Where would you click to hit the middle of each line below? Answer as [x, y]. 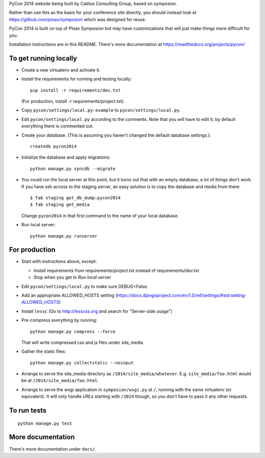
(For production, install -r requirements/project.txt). [73, 101]
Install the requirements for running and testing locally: [77, 79]
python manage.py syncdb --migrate [73, 169]
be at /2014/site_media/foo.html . [60, 381]
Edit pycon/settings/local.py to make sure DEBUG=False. [85, 286]
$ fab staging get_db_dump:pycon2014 [76, 198]
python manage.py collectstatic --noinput [82, 363]
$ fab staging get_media [60, 205]
